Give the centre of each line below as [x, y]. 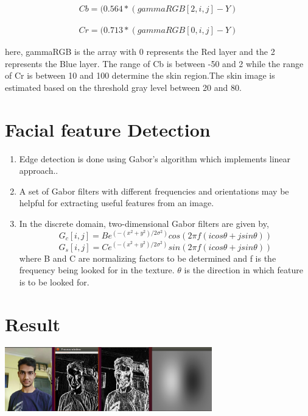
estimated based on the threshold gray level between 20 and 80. [123, 87]
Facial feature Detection [108, 129]
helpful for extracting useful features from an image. [117, 203]
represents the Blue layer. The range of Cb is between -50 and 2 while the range [154, 63]
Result [33, 324]
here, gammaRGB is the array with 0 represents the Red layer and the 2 [140, 52]
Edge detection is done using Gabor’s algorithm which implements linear [155, 158]
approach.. [39, 170]
